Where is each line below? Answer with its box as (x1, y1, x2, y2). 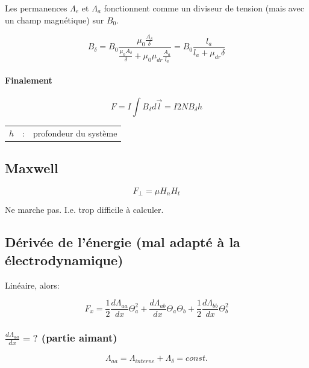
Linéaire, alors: (5, 278, 60, 291)
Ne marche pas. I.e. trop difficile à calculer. (5, 203, 164, 216)
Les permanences (5, 2, 67, 14)
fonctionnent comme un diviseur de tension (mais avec (104, 2, 304, 14)
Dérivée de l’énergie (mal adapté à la (5, 233, 240, 251)
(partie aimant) (41, 330, 117, 345)
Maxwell (5, 159, 58, 177)
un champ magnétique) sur (5, 13, 104, 26)
